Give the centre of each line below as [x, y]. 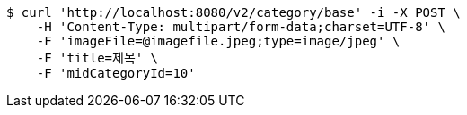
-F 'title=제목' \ [97, 58]
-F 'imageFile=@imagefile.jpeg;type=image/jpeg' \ [218, 41]
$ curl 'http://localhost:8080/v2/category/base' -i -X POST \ [233, 12]
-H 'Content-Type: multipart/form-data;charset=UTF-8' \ [241, 27]
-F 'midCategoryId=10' [116, 73]
